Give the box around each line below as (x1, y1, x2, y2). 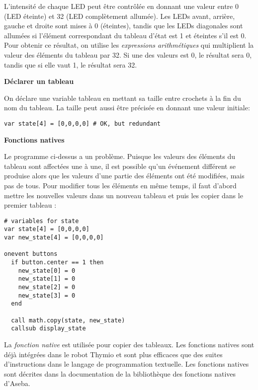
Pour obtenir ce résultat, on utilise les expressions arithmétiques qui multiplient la (4, 40, 254, 50)
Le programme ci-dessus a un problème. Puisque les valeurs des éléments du (4, 151, 236, 161)
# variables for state (4, 217, 79, 225)
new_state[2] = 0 (18, 284, 76, 291)
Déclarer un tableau (4, 76, 74, 86)
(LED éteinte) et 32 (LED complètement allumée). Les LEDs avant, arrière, (4, 10, 235, 21)
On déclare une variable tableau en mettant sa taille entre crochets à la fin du (4, 92, 241, 103)
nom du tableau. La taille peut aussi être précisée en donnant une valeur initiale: (4, 102, 250, 113)
